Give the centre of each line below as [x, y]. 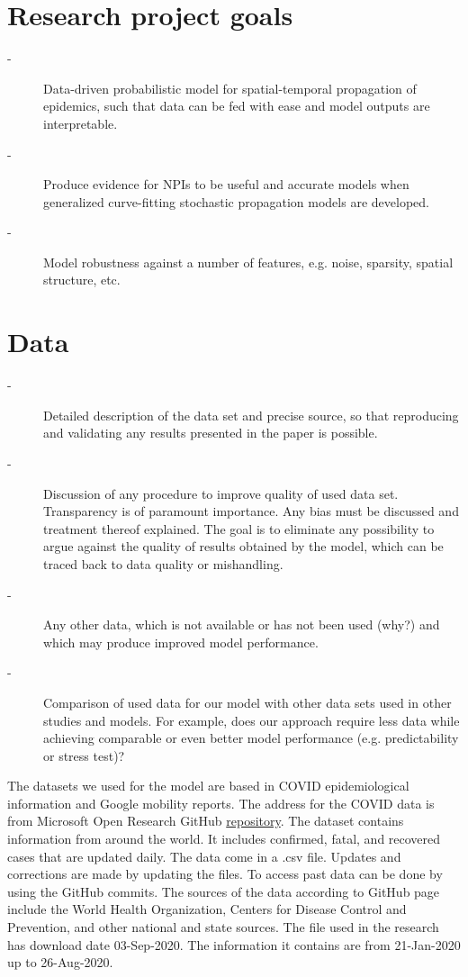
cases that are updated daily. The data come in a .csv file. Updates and [204, 856]
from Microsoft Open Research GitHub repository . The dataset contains [206, 821]
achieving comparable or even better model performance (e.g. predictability [251, 738]
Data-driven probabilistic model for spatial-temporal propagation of [230, 88]
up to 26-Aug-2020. [60, 962]
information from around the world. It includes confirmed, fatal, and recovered [224, 839]
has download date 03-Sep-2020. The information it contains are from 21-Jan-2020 [234, 944]
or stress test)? [84, 755]
